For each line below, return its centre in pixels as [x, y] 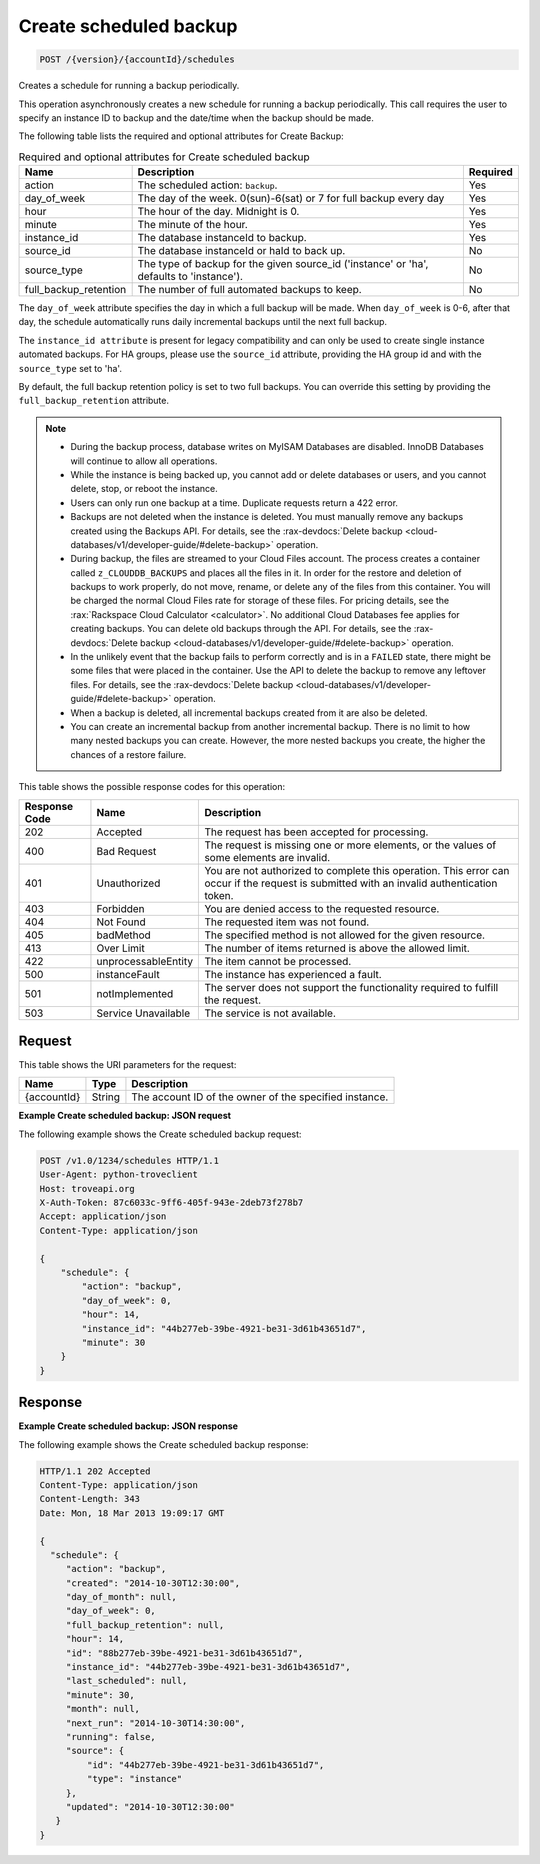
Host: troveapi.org [87, 1188]
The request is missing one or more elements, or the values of [350, 845]
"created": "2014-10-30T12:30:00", [152, 1583]
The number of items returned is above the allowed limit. [337, 948]
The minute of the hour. [193, 225]
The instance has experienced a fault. [293, 974]
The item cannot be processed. [278, 961]
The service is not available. [270, 1013]
